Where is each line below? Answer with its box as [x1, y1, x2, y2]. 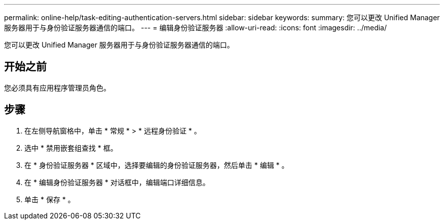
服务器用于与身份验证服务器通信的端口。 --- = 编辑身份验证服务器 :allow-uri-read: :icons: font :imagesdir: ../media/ [4, 23, 387, 32]
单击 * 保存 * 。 [24, 195, 75, 204]
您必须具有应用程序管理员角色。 [4, 83, 110, 92]
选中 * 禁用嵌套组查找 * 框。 [24, 143, 118, 152]
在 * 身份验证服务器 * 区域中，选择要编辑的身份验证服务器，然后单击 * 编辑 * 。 [24, 160, 289, 169]
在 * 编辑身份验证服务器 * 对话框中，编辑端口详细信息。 [24, 177, 210, 187]
